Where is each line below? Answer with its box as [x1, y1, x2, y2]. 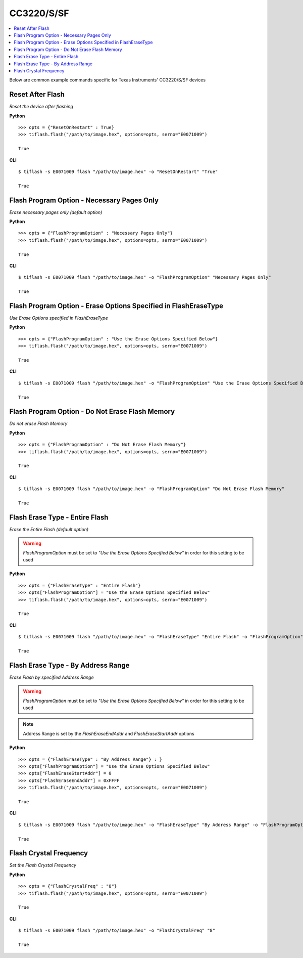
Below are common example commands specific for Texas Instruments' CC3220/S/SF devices [9, 77, 206, 83]
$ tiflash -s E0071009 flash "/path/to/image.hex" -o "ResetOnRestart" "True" [18, 168, 218, 175]
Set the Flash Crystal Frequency [9, 862, 77, 868]
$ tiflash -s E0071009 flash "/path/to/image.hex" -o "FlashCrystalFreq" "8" [18, 928, 216, 933]
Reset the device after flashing [9, 104, 73, 110]
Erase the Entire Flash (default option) [9, 526, 89, 532]
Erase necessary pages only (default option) [9, 209, 103, 215]
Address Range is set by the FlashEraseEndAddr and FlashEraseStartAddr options [23, 730, 194, 736]
